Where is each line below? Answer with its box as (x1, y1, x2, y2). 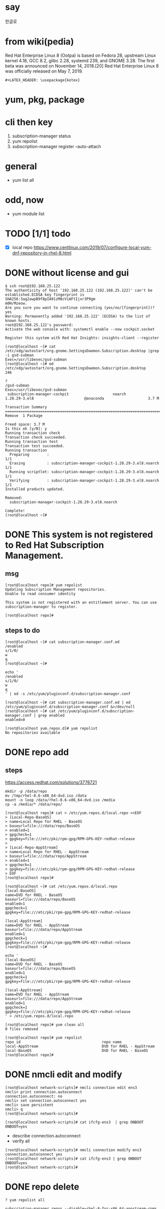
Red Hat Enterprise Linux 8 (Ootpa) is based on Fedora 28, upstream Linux (5, 52, 156, 58)
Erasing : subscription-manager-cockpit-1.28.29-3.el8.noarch (9, 461, 160, 466)
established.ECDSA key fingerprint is (5, 292, 84, 297)
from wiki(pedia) (5, 36, 74, 47)
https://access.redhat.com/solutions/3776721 (5, 779, 97, 785)
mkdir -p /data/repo (5, 789, 48, 794)
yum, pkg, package (5, 94, 85, 105)
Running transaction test (5, 439, 58, 444)
